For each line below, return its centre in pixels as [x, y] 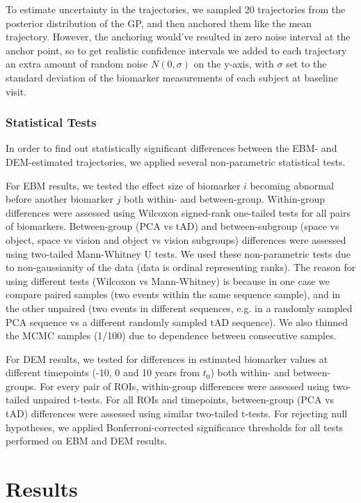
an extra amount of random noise [77, 64]
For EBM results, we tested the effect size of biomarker [123, 185]
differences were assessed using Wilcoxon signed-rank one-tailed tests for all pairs [178, 212]
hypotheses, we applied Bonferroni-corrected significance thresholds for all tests [175, 427]
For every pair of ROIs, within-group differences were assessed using [185, 386]
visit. [16, 91]
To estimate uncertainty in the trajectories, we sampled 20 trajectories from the [176, 9]
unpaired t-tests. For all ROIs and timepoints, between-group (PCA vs [183, 400]
